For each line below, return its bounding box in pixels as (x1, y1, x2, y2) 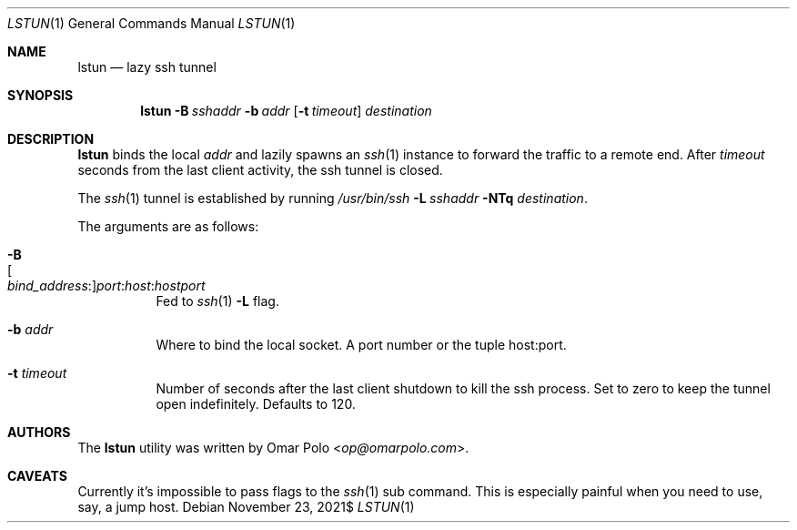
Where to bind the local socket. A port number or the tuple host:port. (156, 337, 567, 352)
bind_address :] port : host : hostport (7, 278, 206, 293)
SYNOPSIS (7, 87, 74, 103)
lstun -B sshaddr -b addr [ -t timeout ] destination (140, 103, 432, 118)
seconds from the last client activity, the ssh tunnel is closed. (77, 162, 443, 178)
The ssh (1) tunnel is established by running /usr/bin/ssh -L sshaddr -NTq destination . (77, 190, 588, 206)
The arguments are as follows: (77, 219, 259, 234)
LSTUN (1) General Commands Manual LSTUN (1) (7, 15, 296, 31)
